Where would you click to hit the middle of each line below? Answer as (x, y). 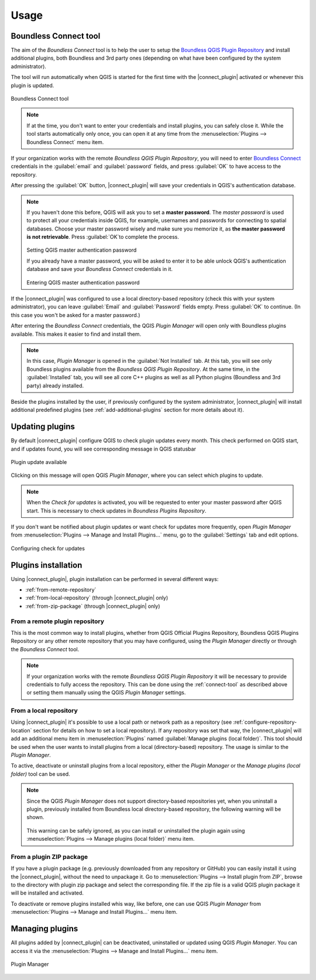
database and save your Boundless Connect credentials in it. (99, 269)
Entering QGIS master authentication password (83, 282)
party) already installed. (55, 386)
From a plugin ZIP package (49, 857)
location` (21, 730)
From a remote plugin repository (58, 621)
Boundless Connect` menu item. (65, 142)
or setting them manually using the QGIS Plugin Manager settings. (106, 693)
